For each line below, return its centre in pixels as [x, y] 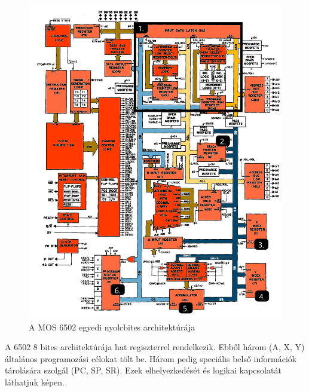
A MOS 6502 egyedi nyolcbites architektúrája [112, 327]
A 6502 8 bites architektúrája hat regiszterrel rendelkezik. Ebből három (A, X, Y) [155, 347]
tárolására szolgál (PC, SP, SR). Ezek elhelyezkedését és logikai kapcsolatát [143, 370]
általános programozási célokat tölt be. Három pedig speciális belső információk [151, 358]
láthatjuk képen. [35, 382]
